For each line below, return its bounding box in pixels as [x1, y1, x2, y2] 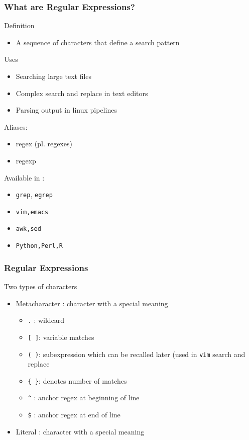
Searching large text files [16, 71, 92, 81]
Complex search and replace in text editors [16, 87, 148, 98]
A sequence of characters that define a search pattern [16, 37, 180, 47]
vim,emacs [16, 208, 49, 216]
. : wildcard [28, 315, 65, 325]
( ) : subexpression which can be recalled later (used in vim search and [28, 348, 245, 359]
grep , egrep [16, 189, 53, 200]
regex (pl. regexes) [16, 138, 72, 149]
